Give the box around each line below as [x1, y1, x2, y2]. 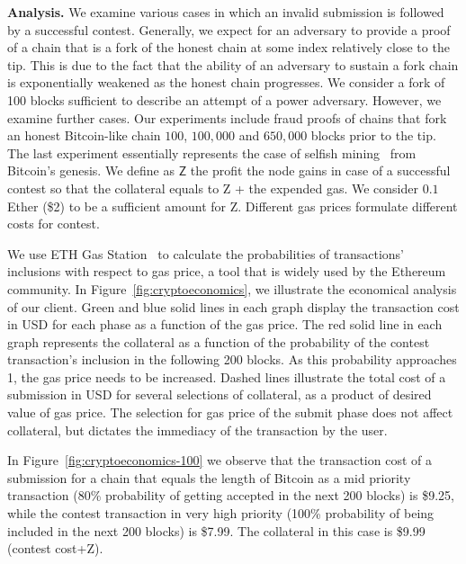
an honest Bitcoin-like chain [7, 126, 161, 145]
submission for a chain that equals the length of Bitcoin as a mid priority [7, 468, 411, 487]
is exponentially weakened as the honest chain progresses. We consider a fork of [7, 73, 445, 92]
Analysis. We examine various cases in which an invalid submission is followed [7, 3, 444, 21]
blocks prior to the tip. [310, 126, 436, 145]
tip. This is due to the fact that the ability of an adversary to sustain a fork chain [7, 55, 459, 74]
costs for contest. [7, 214, 100, 233]
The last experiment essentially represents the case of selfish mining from [7, 143, 417, 162]
